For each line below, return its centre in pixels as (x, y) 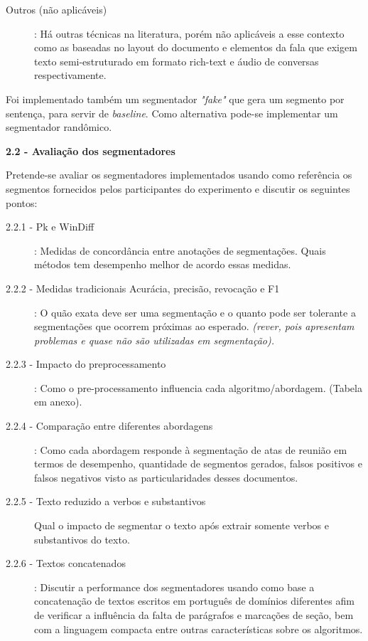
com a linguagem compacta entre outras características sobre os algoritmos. (199, 629)
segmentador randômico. (59, 127)
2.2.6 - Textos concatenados (66, 563)
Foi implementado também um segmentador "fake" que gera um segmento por (175, 99)
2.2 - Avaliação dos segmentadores (91, 150)
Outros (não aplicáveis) (56, 9)
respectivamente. (70, 75)
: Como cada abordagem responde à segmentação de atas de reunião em (191, 449)
